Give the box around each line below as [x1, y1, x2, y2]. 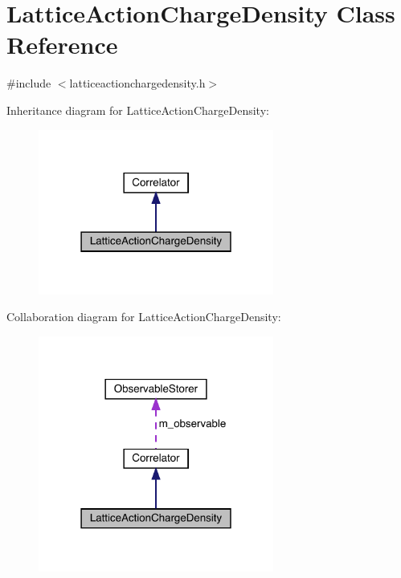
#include [6, 75, 51, 92]
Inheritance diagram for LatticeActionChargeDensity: [6, 101, 269, 118]
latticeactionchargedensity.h [69, 75, 206, 92]
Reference [6, 28, 118, 61]
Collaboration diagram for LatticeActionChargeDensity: [6, 308, 281, 325]
